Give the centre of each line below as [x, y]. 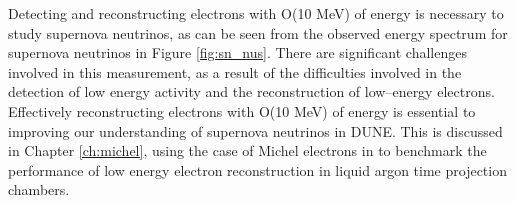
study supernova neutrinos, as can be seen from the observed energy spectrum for [258, 32]
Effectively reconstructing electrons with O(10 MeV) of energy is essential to [242, 110]
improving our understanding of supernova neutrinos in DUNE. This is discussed [255, 130]
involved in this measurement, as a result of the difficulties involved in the [235, 71]
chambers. [39, 189]
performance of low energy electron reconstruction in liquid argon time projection [257, 169]
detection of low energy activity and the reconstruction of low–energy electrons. [251, 91]
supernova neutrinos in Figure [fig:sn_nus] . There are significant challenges [237, 52]
